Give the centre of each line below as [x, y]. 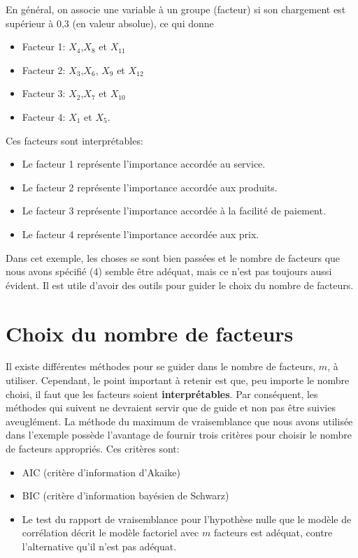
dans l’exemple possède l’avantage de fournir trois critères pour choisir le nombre [179, 435]
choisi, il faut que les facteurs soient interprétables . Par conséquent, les [162, 394]
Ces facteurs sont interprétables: [74, 140]
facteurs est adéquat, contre [273, 533]
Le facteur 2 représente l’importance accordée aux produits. [150, 187]
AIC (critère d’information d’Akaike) [101, 472]
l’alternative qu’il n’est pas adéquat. [99, 546]
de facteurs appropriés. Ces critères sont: [93, 448]
